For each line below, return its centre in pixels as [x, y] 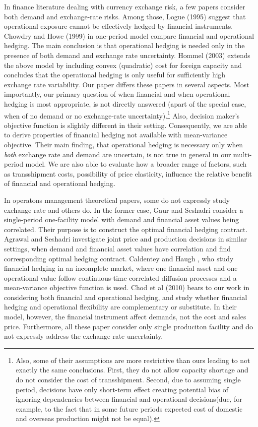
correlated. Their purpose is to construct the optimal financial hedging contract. [126, 229]
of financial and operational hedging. [60, 183]
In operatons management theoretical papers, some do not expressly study [117, 200]
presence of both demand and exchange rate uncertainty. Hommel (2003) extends [127, 55]
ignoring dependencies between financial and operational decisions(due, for [129, 399]
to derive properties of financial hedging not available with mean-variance [116, 135]
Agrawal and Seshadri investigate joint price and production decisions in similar [126, 239]
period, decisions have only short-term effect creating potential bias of [122, 389]
